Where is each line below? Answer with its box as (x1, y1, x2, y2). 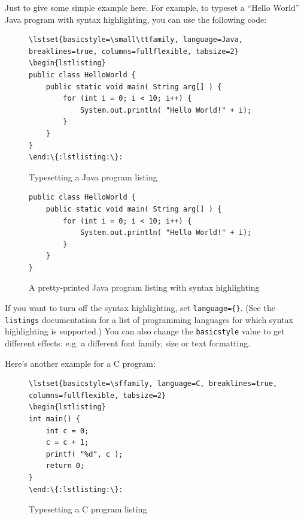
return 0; (45, 461, 85, 470)
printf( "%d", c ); (45, 449, 123, 458)
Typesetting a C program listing (29, 503, 147, 515)
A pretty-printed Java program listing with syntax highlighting (29, 281, 260, 294)
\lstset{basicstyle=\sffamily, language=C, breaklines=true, (29, 379, 278, 388)
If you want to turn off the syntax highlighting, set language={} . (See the (5, 301, 275, 314)
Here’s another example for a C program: (5, 357, 156, 369)
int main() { (29, 415, 80, 423)
